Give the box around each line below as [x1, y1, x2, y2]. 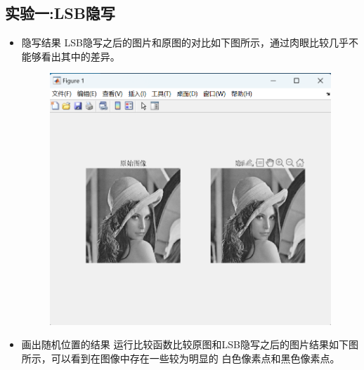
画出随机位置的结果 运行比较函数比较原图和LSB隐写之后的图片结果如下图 [21, 337, 358, 352]
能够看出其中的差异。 [21, 48, 120, 63]
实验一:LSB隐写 [5, 2, 115, 24]
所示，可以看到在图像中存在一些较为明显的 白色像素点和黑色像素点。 [21, 351, 340, 366]
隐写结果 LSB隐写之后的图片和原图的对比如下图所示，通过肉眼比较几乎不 [21, 35, 358, 50]
